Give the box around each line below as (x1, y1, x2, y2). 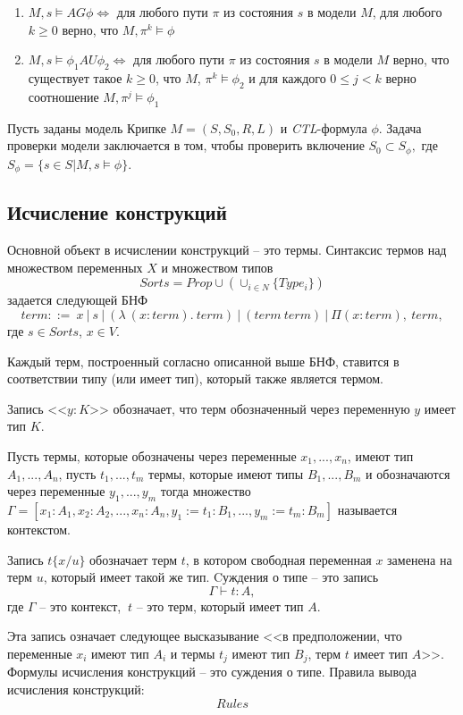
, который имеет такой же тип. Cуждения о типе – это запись (43, 568, 379, 586)
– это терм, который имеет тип (136, 596, 304, 615)
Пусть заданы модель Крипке (7, 118, 166, 137)
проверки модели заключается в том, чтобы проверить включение (7, 136, 365, 155)
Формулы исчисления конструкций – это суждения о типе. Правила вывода (7, 662, 417, 681)
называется (337, 500, 398, 519)
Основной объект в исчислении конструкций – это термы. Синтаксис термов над (7, 240, 447, 259)
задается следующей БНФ (7, 290, 148, 309)
